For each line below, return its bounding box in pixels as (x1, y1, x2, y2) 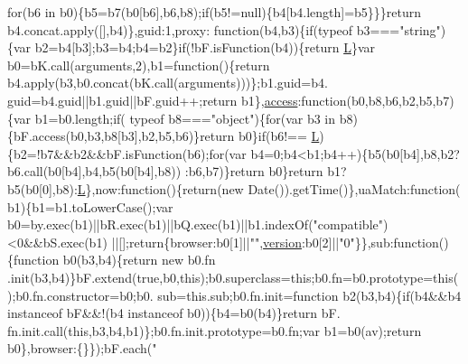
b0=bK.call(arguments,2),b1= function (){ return (7, 55, 270, 74)
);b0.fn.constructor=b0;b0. (7, 285, 154, 304)
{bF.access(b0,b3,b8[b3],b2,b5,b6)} (7, 126, 201, 145)
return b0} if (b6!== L (200, 126, 320, 145)
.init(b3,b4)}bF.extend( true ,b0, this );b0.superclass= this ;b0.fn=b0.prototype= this (7, 267, 454, 286)
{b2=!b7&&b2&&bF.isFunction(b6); (7, 144, 210, 163)
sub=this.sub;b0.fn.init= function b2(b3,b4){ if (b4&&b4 (157, 285, 462, 304)
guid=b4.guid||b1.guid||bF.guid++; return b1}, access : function (7, 90, 347, 109)
